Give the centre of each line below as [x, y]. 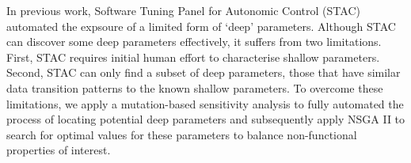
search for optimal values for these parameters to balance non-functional [182, 134]
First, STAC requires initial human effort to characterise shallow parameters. [193, 57]
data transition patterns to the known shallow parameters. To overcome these [195, 87]
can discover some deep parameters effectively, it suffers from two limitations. [194, 42]
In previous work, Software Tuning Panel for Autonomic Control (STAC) [183, 10]
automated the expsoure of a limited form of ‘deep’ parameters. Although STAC [201, 26]
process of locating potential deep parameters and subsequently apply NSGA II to [206, 119]
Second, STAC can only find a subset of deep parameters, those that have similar [204, 72]
